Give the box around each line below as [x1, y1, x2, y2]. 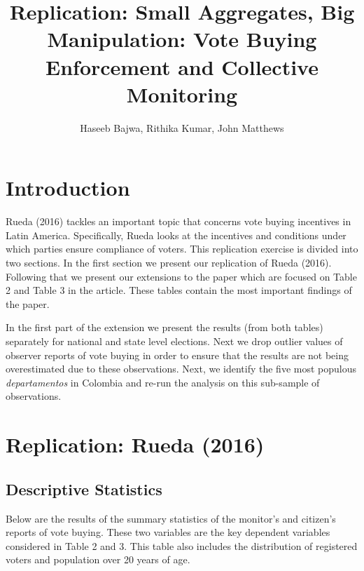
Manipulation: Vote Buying [47, 25, 317, 53]
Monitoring [126, 79, 238, 108]
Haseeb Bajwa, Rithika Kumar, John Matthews [80, 120, 284, 135]
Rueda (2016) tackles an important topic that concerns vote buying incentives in [6, 214, 351, 229]
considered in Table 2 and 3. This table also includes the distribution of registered [6, 538, 358, 553]
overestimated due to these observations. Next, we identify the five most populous [6, 361, 357, 376]
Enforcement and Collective [45, 52, 318, 81]
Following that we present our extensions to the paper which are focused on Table [6, 269, 357, 283]
